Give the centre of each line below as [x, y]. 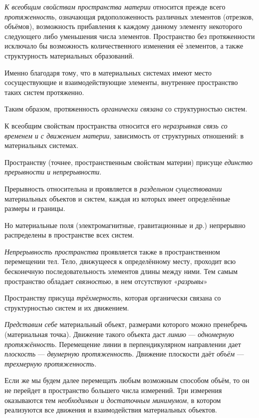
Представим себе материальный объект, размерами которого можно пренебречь [126, 324]
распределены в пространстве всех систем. [69, 235]
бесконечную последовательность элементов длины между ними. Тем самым [121, 271]
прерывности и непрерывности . [53, 172]
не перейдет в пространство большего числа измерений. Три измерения [113, 390]
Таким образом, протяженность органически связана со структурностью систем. [126, 109]
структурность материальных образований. [69, 55]
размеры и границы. [35, 208]
